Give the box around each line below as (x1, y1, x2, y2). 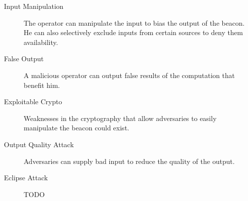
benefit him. (24, 80, 60, 90)
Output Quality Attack (4, 139, 74, 149)
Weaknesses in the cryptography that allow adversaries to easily (24, 113, 217, 123)
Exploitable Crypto (4, 96, 62, 107)
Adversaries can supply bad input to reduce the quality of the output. (24, 156, 235, 166)
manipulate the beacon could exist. (24, 122, 129, 133)
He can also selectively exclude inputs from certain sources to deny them (24, 27, 243, 38)
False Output (4, 53, 44, 64)
